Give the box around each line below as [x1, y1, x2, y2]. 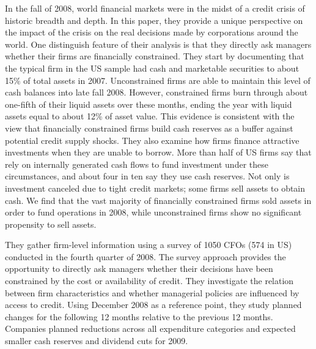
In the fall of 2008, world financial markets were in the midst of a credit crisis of [5, 2, 305, 14]
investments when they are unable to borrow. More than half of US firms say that [5, 146, 312, 159]
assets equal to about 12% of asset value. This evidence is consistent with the [5, 110, 295, 122]
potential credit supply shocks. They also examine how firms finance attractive [5, 133, 299, 146]
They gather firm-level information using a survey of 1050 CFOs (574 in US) [5, 238, 292, 251]
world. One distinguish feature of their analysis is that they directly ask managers [5, 37, 312, 50]
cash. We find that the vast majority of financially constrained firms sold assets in [5, 193, 312, 206]
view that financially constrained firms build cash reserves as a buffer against [5, 121, 293, 134]
